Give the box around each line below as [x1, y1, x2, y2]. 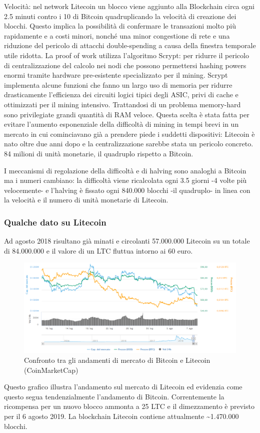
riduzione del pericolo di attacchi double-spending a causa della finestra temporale [4, 40, 256, 51]
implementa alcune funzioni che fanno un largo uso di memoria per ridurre [4, 79, 232, 90]
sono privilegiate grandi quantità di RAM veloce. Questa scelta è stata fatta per [4, 109, 249, 119]
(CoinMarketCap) [24, 364, 78, 375]
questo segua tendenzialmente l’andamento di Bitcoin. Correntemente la [4, 391, 224, 401]
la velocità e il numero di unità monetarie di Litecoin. [4, 194, 168, 205]
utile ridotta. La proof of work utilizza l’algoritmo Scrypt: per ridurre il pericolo [4, 50, 249, 60]
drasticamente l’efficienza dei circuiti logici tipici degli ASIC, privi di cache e [4, 89, 238, 100]
